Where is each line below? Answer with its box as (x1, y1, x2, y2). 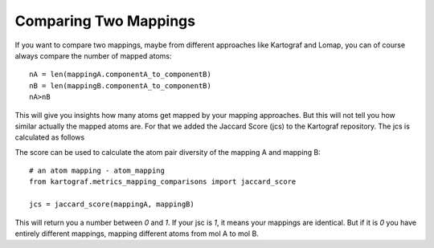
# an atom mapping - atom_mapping (29, 166, 165, 176)
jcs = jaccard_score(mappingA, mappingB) (29, 200, 194, 209)
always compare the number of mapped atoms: (14, 51, 172, 60)
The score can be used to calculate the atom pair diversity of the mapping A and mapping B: (14, 147, 321, 157)
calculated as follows (14, 132, 85, 142)
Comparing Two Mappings (14, 12, 196, 30)
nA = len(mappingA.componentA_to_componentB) (29, 70, 212, 79)
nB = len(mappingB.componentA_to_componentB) (29, 81, 212, 90)
